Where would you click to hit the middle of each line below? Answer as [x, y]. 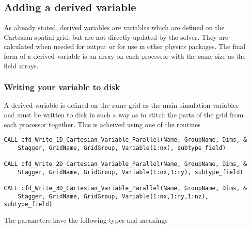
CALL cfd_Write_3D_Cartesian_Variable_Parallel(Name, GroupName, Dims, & [125, 188]
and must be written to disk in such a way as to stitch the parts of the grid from [124, 114]
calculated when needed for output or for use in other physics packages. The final [125, 46]
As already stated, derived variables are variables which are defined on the [114, 27]
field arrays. [21, 65]
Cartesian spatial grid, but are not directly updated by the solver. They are [116, 37]
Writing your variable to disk [62, 87]
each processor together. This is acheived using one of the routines [102, 124]
